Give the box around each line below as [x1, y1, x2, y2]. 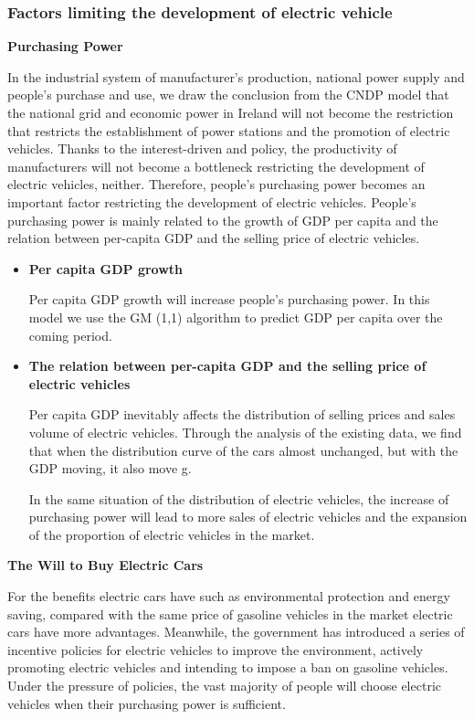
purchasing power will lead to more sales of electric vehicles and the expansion [28, 507, 468, 526]
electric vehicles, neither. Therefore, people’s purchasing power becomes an [7, 174, 426, 194]
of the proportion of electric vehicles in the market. [28, 524, 315, 544]
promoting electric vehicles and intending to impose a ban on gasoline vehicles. [7, 658, 448, 677]
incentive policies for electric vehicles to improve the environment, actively [7, 640, 424, 659]
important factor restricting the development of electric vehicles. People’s [7, 192, 416, 211]
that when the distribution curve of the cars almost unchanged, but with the [28, 440, 458, 460]
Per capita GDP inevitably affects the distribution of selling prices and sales [28, 405, 456, 424]
